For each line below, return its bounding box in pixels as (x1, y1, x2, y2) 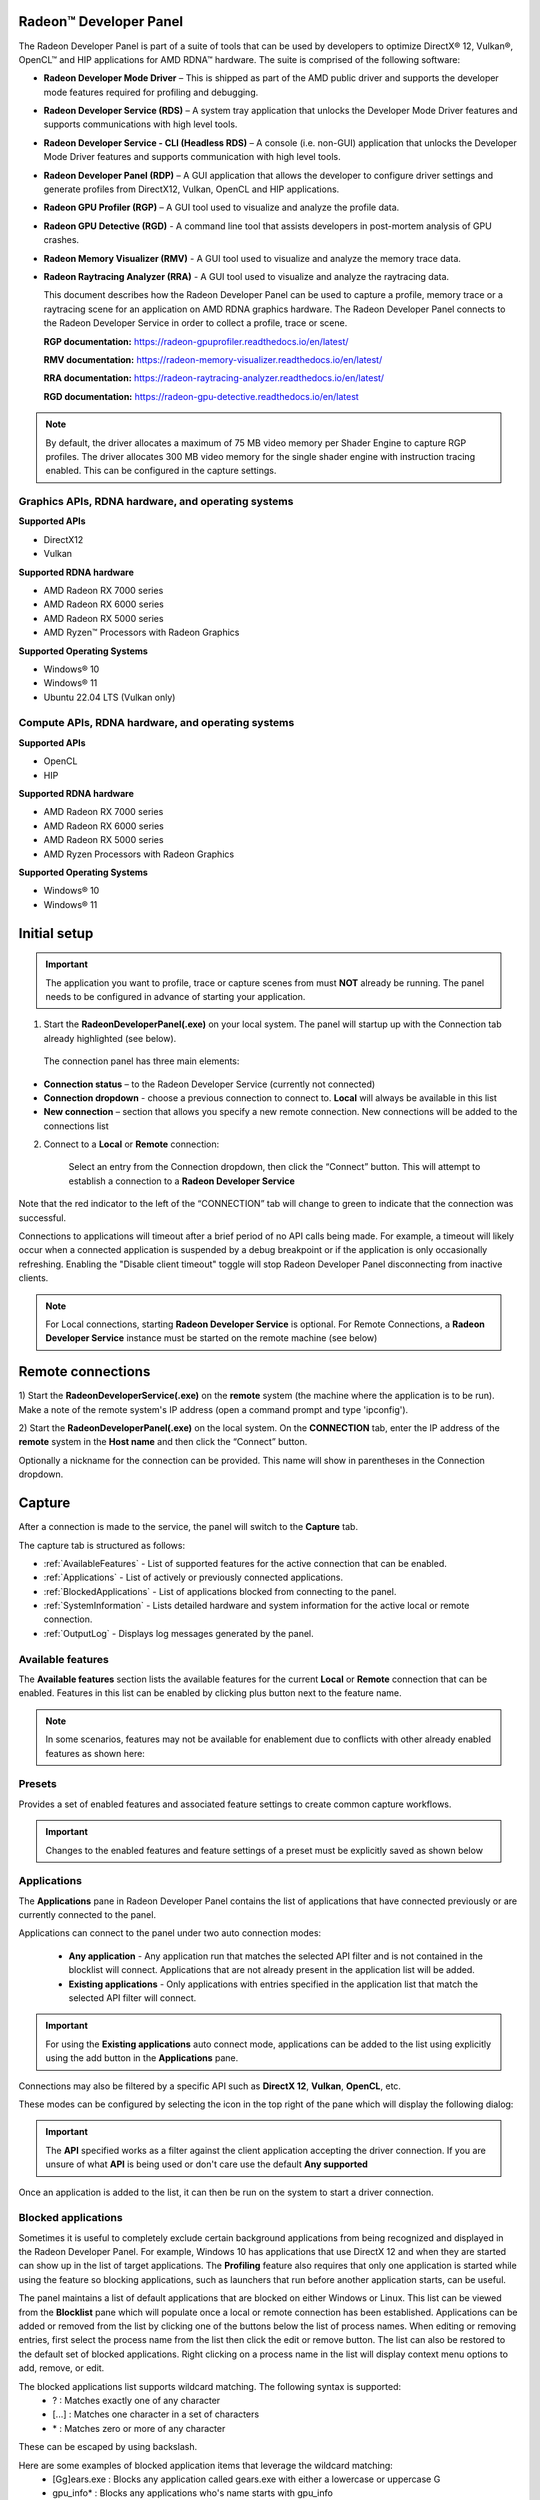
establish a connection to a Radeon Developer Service (68, 1175, 295, 1187)
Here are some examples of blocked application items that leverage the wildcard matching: (18, 2459, 394, 2471)
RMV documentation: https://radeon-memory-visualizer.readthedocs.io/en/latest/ (43, 353, 383, 365)
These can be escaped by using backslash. (18, 2441, 198, 2453)
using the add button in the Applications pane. (45, 2052, 239, 2064)
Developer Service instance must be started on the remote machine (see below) (45, 1332, 378, 1344)
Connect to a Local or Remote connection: (43, 1138, 220, 1150)
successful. (18, 1211, 67, 1224)
